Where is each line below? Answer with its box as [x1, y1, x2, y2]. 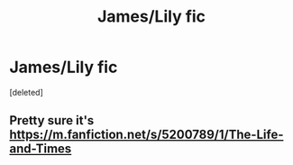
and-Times [9, 142, 72, 157]
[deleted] [9, 87, 43, 97]
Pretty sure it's [9, 113, 95, 128]
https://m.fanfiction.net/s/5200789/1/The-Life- [9, 127, 284, 142]
